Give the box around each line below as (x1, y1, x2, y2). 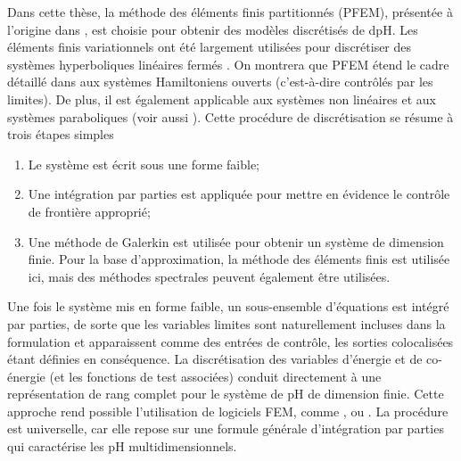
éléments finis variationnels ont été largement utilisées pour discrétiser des (7, 37, 412, 56)
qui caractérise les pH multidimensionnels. (7, 437, 237, 456)
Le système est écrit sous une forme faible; (28, 154, 260, 173)
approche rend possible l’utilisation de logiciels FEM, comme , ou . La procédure (7, 401, 449, 420)
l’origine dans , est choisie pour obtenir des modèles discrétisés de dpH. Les (7, 20, 418, 38)
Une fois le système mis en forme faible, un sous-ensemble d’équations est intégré (7, 297, 449, 316)
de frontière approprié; (28, 202, 151, 220)
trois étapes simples (7, 125, 114, 144)
